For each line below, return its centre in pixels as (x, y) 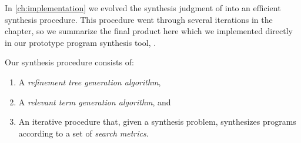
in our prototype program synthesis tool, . (81, 42)
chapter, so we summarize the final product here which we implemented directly (149, 31)
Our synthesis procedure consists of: (69, 62)
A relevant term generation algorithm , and (95, 102)
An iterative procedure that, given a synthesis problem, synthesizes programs (157, 122)
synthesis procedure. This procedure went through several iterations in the (139, 19)
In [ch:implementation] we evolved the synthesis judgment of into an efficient (143, 8)
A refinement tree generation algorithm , (90, 82)
